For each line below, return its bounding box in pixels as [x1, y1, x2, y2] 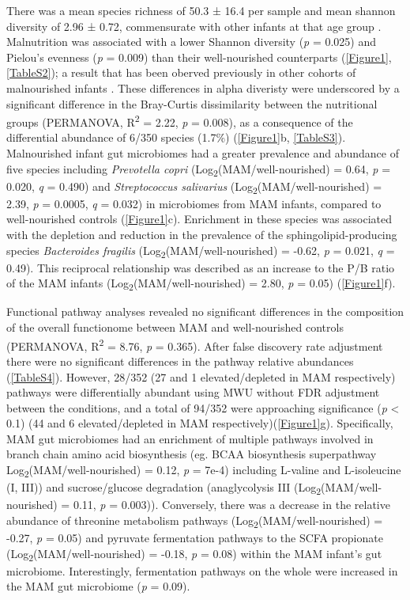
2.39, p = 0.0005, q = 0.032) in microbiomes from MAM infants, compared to [6, 195, 382, 211]
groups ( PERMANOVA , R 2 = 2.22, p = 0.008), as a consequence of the [6, 112, 353, 130]
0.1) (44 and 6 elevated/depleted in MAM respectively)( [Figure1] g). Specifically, [6, 415, 393, 431]
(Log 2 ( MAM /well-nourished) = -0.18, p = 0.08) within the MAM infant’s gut [6, 545, 382, 564]
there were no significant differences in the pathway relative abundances [6, 352, 354, 369]
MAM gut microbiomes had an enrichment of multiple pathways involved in [6, 430, 374, 446]
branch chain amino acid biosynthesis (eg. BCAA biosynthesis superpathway [6, 446, 377, 462]
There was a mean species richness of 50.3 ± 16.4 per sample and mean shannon [6, 2, 396, 18]
